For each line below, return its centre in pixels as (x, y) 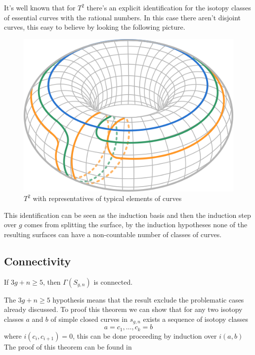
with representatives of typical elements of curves (107, 198)
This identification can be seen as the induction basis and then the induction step (127, 215)
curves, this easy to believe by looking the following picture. (95, 27)
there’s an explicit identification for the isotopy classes (169, 7)
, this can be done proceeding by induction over (145, 335)
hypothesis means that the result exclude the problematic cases (148, 299)
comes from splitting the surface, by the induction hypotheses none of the (136, 225)
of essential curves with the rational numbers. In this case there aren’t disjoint (123, 17)
